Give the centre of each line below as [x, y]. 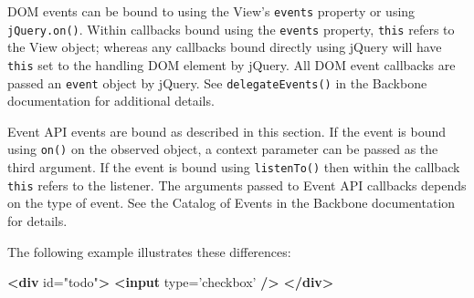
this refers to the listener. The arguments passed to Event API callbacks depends [237, 185]
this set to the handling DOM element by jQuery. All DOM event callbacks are [232, 64]
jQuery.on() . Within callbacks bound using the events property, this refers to [231, 29]
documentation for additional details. [111, 101]
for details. [37, 220]
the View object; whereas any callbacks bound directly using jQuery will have [225, 47]
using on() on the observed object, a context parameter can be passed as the [223, 149]
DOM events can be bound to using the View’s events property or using [211, 11]
